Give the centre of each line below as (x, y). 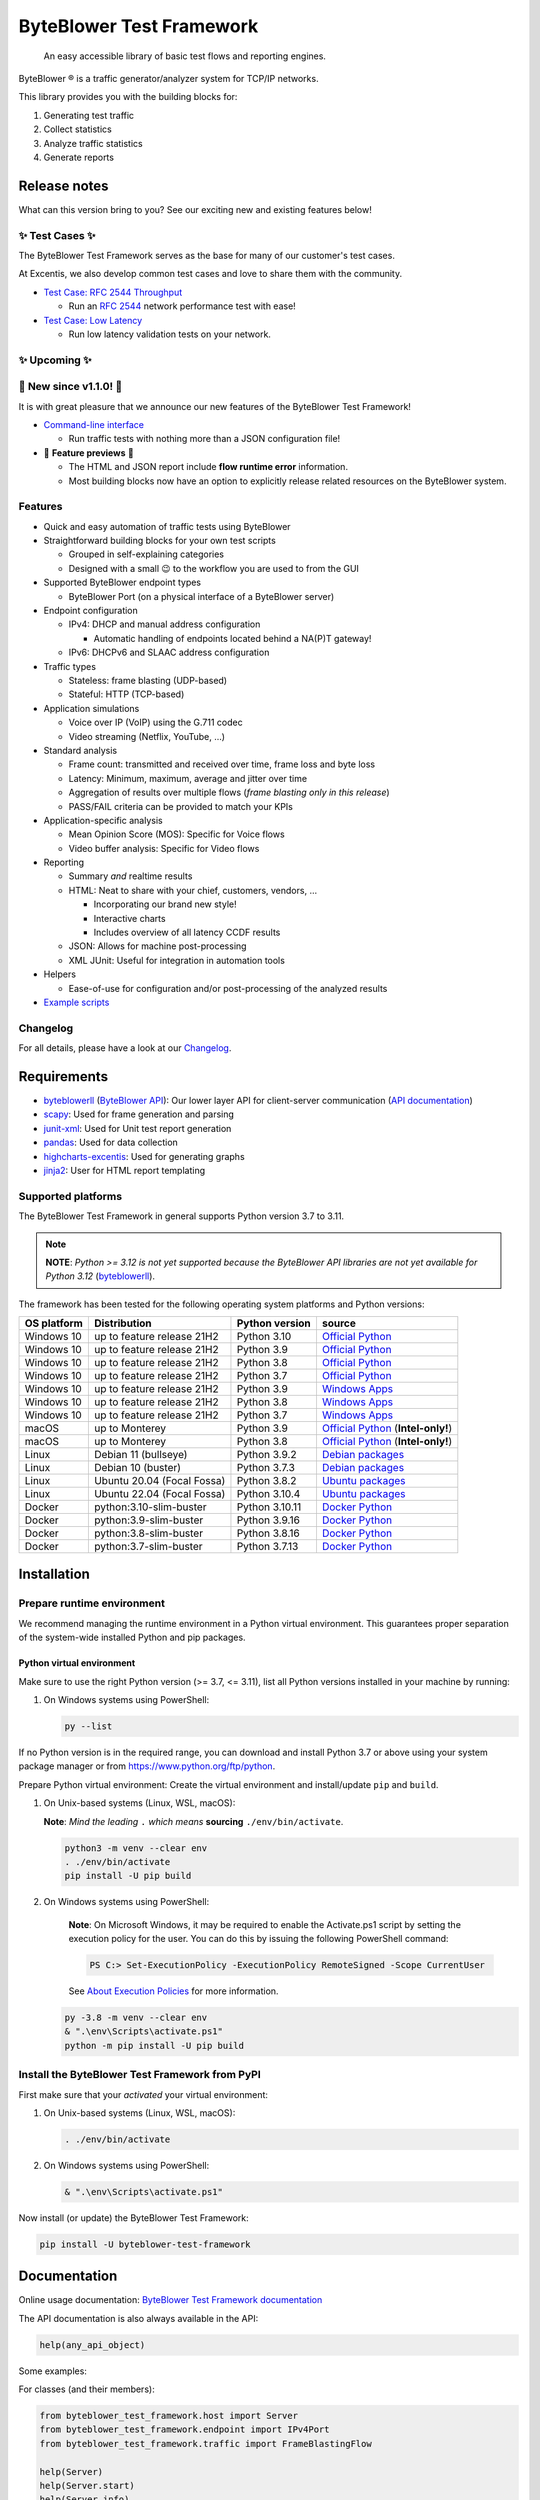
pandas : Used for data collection (111, 1142)
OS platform (54, 1323)
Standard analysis (80, 750)
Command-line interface (94, 424)
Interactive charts (129, 918)
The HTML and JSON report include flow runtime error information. (208, 467)
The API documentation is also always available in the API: (138, 2318)
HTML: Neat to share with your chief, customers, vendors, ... (193, 890)
